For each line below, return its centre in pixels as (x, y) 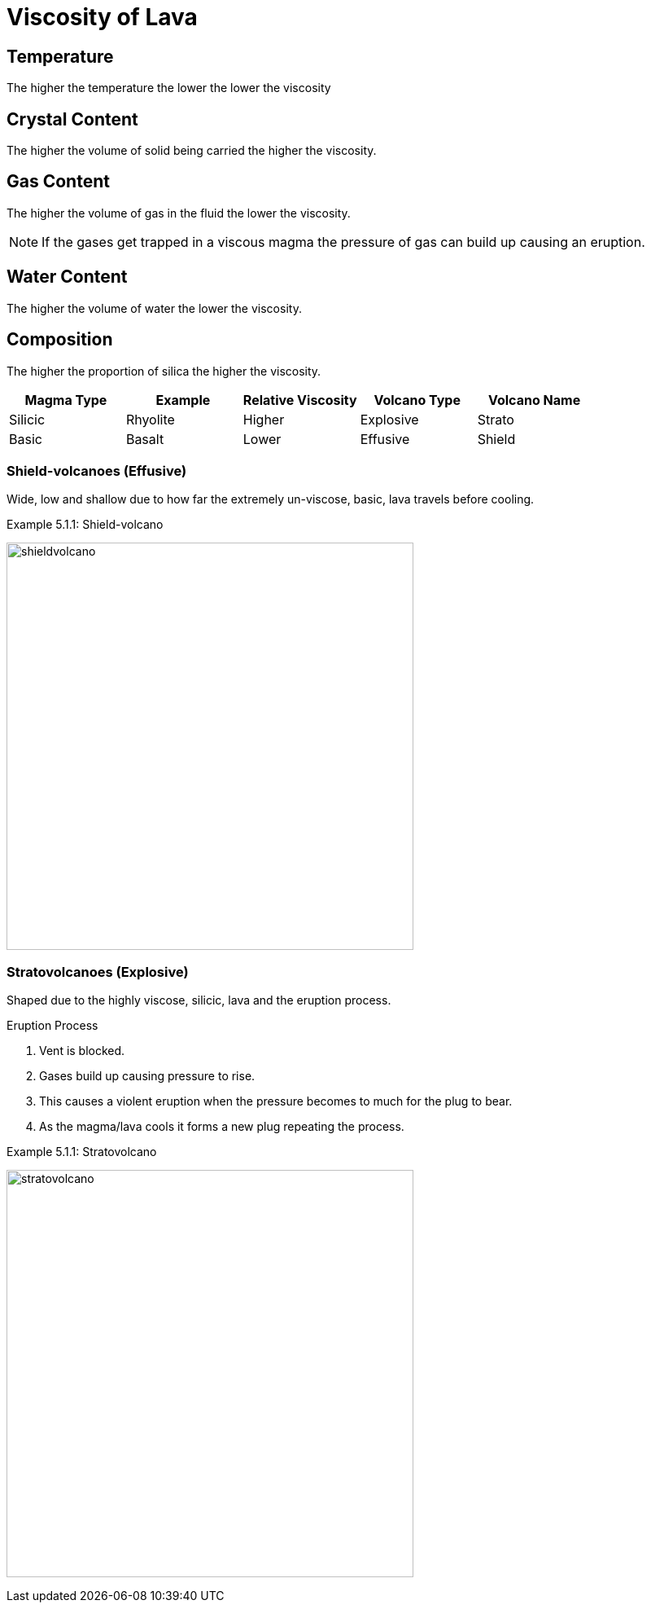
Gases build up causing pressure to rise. (147, 1076)
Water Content (67, 277)
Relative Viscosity (300, 400)
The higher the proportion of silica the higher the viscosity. (164, 371)
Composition (60, 340)
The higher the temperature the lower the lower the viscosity (169, 88)
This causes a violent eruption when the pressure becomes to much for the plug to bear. (276, 1101)
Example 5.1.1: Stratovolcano (82, 1152)
